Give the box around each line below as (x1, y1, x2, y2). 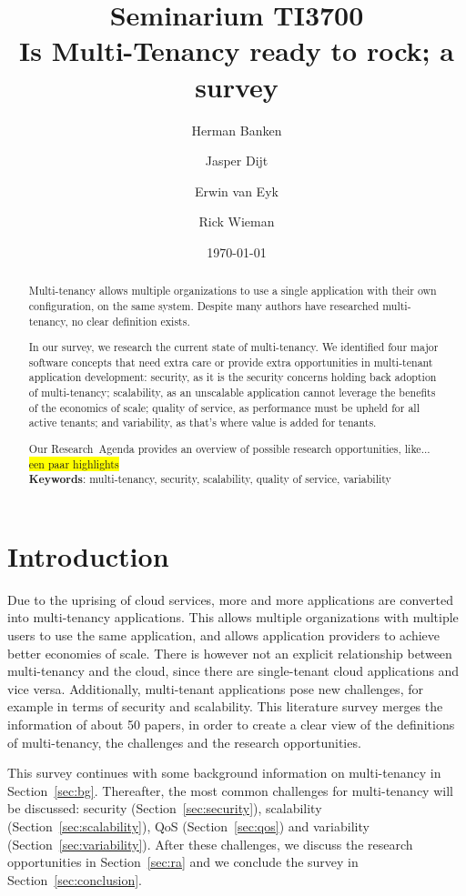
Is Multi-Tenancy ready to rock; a (19, 32, 454, 69)
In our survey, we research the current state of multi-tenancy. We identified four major (28, 339, 439, 355)
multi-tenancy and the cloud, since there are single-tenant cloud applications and (7, 661, 460, 680)
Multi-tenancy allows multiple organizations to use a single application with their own (28, 283, 437, 298)
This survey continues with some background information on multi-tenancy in (7, 763, 441, 782)
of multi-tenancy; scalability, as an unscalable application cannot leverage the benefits (28, 385, 436, 400)
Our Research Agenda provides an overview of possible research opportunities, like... (28, 440, 431, 456)
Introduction (7, 537, 169, 574)
